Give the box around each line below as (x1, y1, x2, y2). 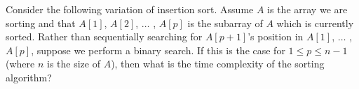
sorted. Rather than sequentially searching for (6, 29, 203, 44)
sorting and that (6, 15, 76, 30)
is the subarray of (187, 15, 263, 30)
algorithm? (6, 70, 52, 84)
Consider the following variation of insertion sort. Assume (6, 2, 254, 16)
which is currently (276, 15, 354, 30)
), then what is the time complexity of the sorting (111, 56, 325, 71)
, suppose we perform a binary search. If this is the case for (31, 42, 285, 57)
